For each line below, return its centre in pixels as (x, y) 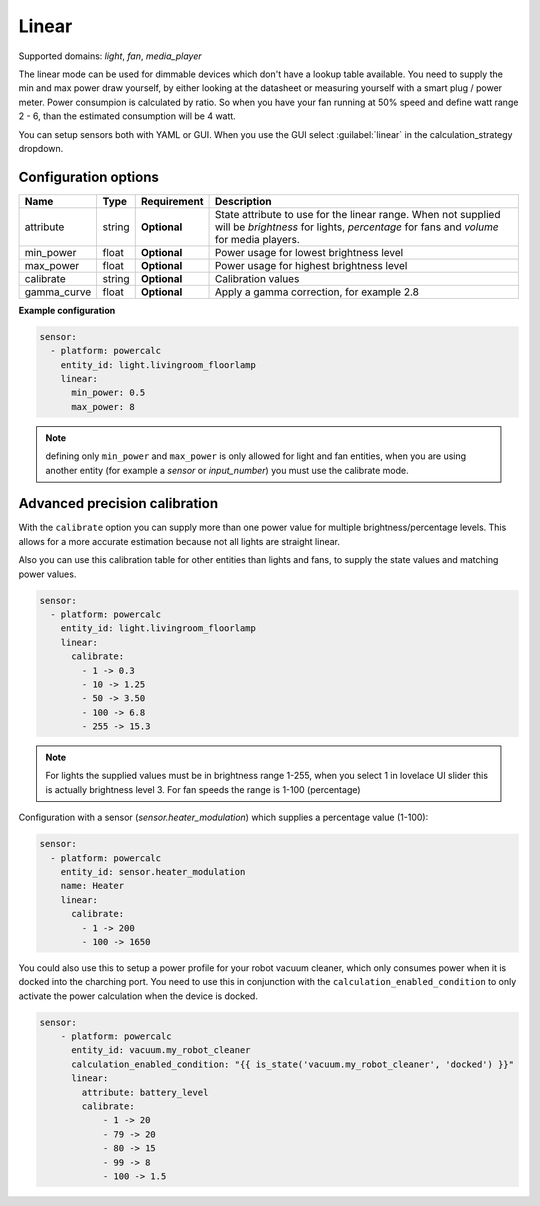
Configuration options (89, 176)
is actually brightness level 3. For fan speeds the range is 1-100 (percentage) (203, 789)
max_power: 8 (103, 406)
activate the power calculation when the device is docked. (138, 996)
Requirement (172, 201)
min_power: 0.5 (108, 393)
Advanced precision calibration (118, 503)
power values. (47, 574)
